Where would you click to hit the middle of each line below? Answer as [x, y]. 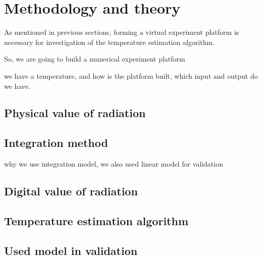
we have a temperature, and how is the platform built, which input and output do [131, 75]
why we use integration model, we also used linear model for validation [114, 164]
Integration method [56, 143]
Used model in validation [71, 250]
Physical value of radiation [75, 113]
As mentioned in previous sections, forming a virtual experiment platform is [122, 32]
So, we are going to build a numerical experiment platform [95, 59]
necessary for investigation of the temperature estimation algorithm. [110, 42]
